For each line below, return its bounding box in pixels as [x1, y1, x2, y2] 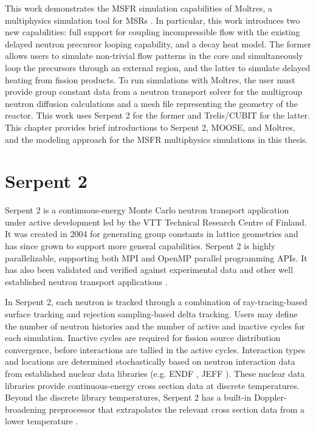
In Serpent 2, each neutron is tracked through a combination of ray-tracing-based [5, 295, 307, 308]
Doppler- [254, 391, 287, 404]
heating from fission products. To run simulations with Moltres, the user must [5, 73, 295, 86]
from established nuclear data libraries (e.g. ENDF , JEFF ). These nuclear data [5, 367, 305, 379]
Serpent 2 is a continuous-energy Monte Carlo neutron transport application [5, 204, 289, 216]
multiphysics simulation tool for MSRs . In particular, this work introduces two [5, 13, 300, 26]
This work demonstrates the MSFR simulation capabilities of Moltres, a [5, 2, 273, 14]
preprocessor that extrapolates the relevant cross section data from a [49, 402, 305, 415]
